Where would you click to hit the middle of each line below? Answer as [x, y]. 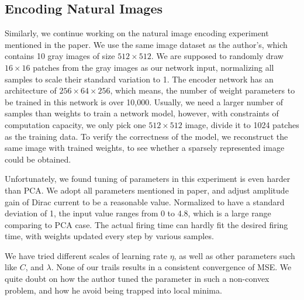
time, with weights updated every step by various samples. [109, 236]
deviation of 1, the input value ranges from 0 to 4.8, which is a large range [138, 213]
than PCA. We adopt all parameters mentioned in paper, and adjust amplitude [147, 190]
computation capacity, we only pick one [75, 124]
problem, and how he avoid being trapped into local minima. [113, 290]
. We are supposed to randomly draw [217, 56]
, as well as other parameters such [234, 255]
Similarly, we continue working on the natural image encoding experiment [137, 33]
